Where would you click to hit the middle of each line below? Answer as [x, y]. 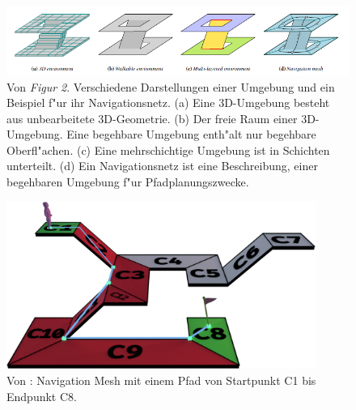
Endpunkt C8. [42, 396]
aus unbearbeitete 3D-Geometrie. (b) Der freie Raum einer [152, 118]
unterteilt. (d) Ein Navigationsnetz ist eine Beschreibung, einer [162, 166]
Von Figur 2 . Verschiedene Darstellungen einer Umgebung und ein [171, 86]
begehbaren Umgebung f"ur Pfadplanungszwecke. [128, 182]
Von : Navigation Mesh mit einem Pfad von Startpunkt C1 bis [161, 380]
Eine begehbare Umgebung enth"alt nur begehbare [191, 134]
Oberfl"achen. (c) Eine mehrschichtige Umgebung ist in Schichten [168, 149]
